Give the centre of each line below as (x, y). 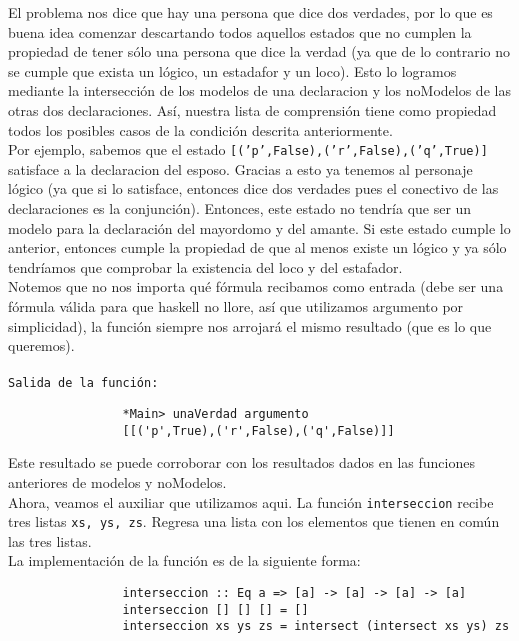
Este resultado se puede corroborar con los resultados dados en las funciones (241, 462)
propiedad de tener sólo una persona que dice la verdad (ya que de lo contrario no (259, 51)
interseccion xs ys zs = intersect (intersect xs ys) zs (316, 626)
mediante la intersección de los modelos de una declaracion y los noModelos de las (259, 90)
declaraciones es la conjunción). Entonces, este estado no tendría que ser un (240, 208)
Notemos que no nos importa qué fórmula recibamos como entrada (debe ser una (256, 286)
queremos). (41, 345)
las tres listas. (50, 540)
